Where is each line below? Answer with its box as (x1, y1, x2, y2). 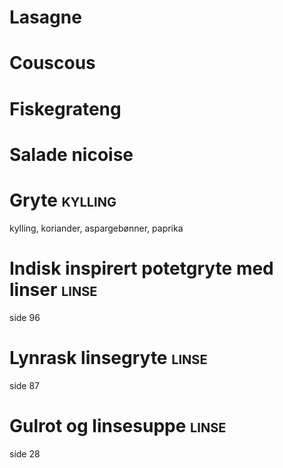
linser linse (9, 278, 98, 301)
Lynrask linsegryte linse (9, 346, 208, 369)
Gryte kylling (9, 189, 117, 211)
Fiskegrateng (9, 97, 122, 120)
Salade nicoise (9, 143, 134, 166)
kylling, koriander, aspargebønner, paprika (9, 222, 184, 234)
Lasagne (9, 6, 82, 29)
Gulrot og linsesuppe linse (9, 414, 227, 437)
